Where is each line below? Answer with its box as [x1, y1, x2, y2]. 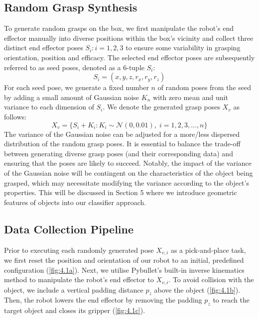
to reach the [213, 295, 250, 305]
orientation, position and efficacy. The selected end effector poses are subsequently [4, 52, 255, 62]
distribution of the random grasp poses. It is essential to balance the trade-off [4, 138, 241, 149]
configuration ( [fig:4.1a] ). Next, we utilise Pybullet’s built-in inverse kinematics [4, 264, 245, 275]
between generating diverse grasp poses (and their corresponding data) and [4, 148, 233, 158]
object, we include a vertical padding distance [4, 284, 143, 295]
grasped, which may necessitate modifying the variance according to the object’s [4, 177, 249, 188]
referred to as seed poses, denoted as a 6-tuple [4, 62, 145, 72]
